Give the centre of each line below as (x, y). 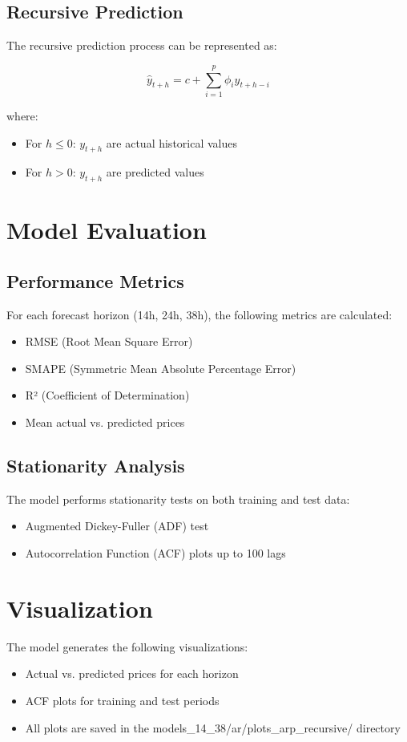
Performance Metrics (95, 280)
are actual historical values (171, 142)
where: (22, 115)
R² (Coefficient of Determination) (107, 395)
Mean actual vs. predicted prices (105, 422)
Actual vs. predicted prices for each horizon (132, 673)
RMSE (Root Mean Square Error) (109, 341)
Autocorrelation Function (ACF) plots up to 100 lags (155, 553)
